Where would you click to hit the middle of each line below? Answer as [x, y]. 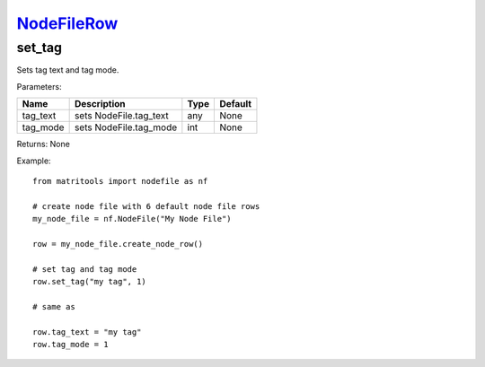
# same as [54, 306]
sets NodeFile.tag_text [122, 116]
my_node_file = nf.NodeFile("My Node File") [132, 219]
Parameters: [39, 86]
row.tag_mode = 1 [71, 345]
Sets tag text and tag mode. [68, 70]
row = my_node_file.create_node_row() [118, 244]
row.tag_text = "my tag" [87, 332]
